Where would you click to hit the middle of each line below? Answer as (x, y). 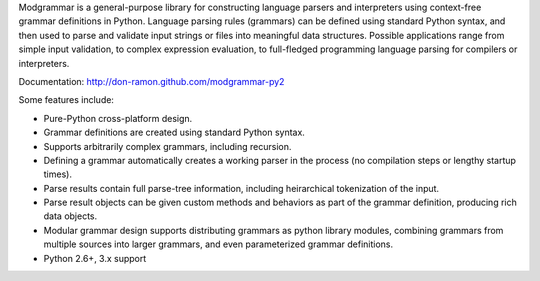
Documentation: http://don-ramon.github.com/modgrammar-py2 (151, 81)
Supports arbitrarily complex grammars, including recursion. (167, 146)
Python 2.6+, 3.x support (95, 258)
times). (57, 174)
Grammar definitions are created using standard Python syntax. (174, 132)
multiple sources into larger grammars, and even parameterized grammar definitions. (218, 244)
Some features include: (66, 100)
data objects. (70, 216)
